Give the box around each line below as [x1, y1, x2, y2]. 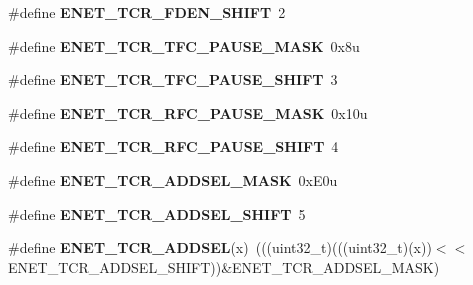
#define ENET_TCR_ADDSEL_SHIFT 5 [8, 203, 306, 224]
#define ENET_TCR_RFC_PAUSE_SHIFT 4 [8, 136, 339, 157]
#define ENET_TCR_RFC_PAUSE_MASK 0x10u [8, 102, 368, 123]
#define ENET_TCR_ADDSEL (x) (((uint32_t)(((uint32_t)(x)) [8, 237, 432, 258]
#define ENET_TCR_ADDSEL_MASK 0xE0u [8, 169, 338, 190]
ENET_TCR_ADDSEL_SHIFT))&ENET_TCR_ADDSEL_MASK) [8, 256, 440, 277]
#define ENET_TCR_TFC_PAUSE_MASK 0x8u [8, 35, 360, 56]
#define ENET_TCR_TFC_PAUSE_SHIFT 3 [8, 69, 338, 90]
